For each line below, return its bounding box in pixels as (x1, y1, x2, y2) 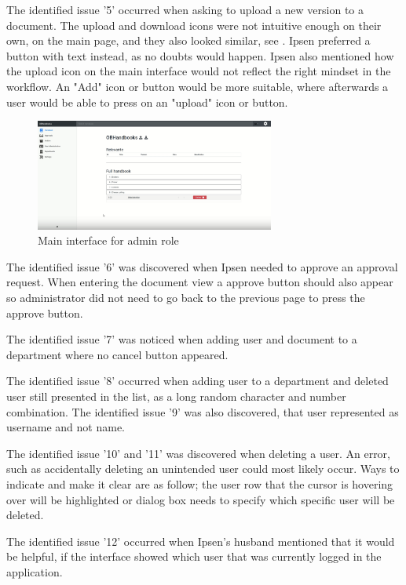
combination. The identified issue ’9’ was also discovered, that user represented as (6, 403, 399, 420)
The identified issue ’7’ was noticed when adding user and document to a (6, 331, 357, 347)
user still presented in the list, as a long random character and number (6, 388, 346, 405)
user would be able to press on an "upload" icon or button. (6, 93, 288, 110)
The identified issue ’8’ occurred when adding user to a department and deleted (6, 372, 389, 389)
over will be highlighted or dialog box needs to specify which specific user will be (6, 491, 395, 507)
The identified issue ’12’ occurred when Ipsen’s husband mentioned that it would (6, 532, 395, 549)
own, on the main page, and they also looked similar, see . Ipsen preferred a (6, 32, 371, 49)
